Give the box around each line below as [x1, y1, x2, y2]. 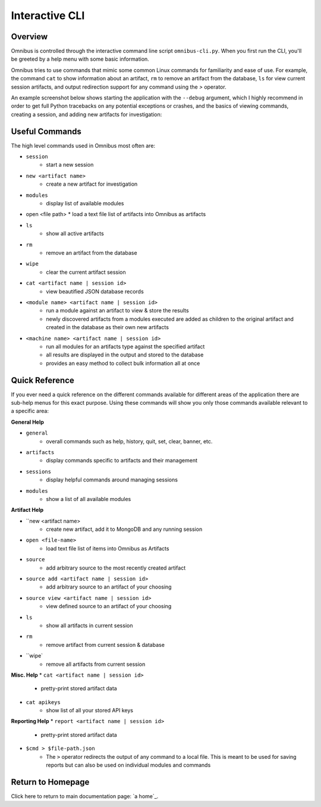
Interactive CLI [11, 9, 85, 22]
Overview [11, 32, 48, 42]
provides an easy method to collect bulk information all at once [46, 359, 200, 367]
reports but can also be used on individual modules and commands [46, 762, 211, 769]
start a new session [46, 161, 94, 168]
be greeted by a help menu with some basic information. [11, 55, 150, 62]
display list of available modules [46, 200, 124, 207]
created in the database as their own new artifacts [46, 324, 169, 331]
